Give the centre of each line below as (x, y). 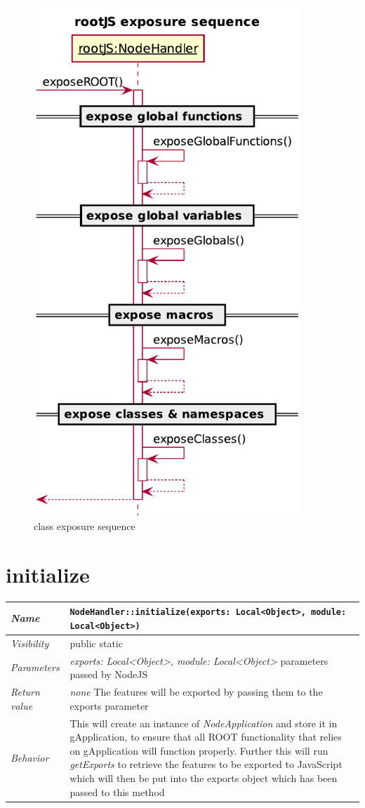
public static (96, 643)
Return (25, 692)
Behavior (30, 757)
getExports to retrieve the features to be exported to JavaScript (206, 764)
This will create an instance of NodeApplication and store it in (204, 723)
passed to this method (117, 792)
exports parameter (109, 705)
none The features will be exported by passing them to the (196, 692)
